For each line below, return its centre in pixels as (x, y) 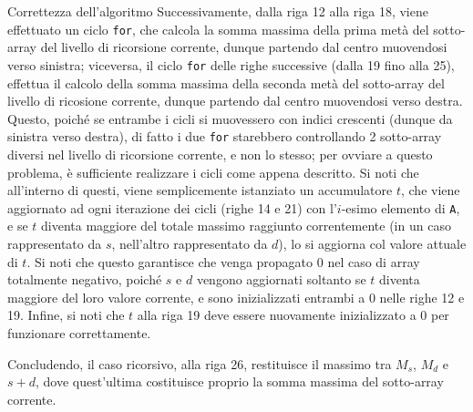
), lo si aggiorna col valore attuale (372, 243)
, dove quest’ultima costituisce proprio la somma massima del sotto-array (239, 381)
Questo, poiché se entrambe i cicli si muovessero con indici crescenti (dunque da (230, 118)
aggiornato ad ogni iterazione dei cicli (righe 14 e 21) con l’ (172, 207)
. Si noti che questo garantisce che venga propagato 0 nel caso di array (223, 261)
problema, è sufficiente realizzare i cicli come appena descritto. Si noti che (213, 172)
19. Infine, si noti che (66, 315)
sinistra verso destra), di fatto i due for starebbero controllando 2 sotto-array (225, 136)
